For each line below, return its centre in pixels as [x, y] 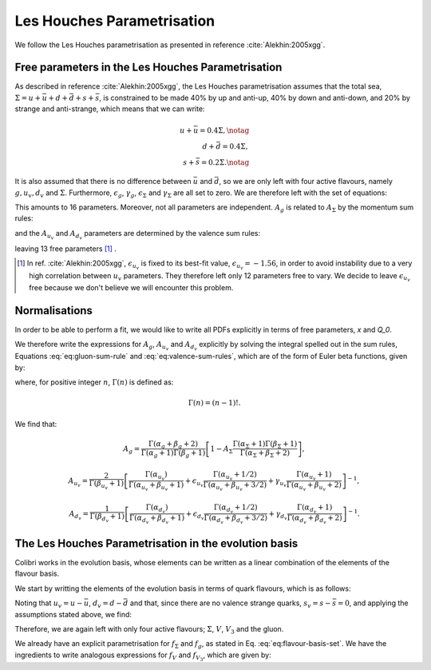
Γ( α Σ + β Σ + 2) [265, 454]
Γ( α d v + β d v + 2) [314, 519]
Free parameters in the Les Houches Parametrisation [148, 68]
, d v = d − [106, 604]
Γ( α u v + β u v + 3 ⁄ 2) [235, 487]
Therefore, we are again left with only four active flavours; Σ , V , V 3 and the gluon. [149, 630]
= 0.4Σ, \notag [225, 131]
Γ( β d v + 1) [107, 518]
